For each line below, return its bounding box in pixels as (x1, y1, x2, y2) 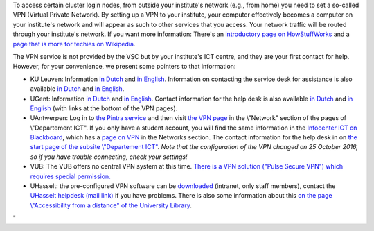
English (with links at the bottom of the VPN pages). (30, 104, 178, 112)
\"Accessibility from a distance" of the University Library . (30, 201, 192, 209)
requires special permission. (30, 172, 111, 180)
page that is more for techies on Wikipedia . (12, 40, 136, 48)
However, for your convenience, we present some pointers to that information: (12, 62, 236, 71)
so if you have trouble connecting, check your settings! (30, 153, 188, 161)
